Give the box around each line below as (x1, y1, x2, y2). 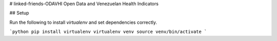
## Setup (9, 10, 29, 16)
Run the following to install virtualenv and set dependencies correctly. (9, 19, 157, 25)
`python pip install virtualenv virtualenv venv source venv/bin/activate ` (9, 29, 207, 35)
